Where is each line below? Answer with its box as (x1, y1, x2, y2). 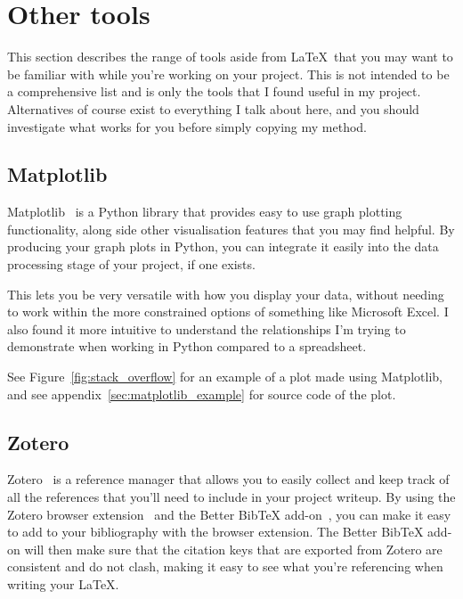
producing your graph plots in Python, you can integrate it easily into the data (7, 237, 439, 256)
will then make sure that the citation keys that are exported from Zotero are (24, 539, 443, 558)
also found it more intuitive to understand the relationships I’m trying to (7, 319, 406, 338)
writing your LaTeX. (7, 575, 119, 593)
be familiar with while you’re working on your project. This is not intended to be (7, 64, 450, 83)
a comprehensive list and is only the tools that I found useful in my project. (7, 82, 421, 101)
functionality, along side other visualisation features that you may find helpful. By (7, 219, 455, 238)
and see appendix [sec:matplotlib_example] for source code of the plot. (7, 384, 396, 403)
